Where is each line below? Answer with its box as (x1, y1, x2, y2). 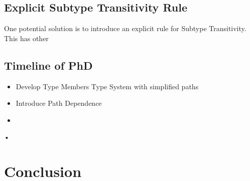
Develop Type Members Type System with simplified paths (16, 81, 199, 91)
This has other (4, 33, 49, 43)
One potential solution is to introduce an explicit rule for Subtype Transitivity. (4, 23, 246, 34)
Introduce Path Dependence (16, 98, 102, 108)
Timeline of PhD (4, 57, 93, 73)
